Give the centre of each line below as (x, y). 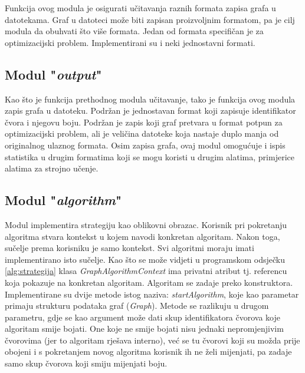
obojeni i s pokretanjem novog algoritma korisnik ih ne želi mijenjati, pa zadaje (148, 351)
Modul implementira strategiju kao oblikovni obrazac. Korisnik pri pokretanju (146, 224)
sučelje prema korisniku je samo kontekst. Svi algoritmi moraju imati (129, 248)
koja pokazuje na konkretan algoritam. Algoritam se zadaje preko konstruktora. (149, 282)
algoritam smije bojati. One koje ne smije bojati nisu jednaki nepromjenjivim (144, 329)
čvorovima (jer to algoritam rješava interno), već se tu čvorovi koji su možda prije (152, 340)
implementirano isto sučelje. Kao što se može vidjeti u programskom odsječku (145, 259)
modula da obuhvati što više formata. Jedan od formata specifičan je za (134, 31)
